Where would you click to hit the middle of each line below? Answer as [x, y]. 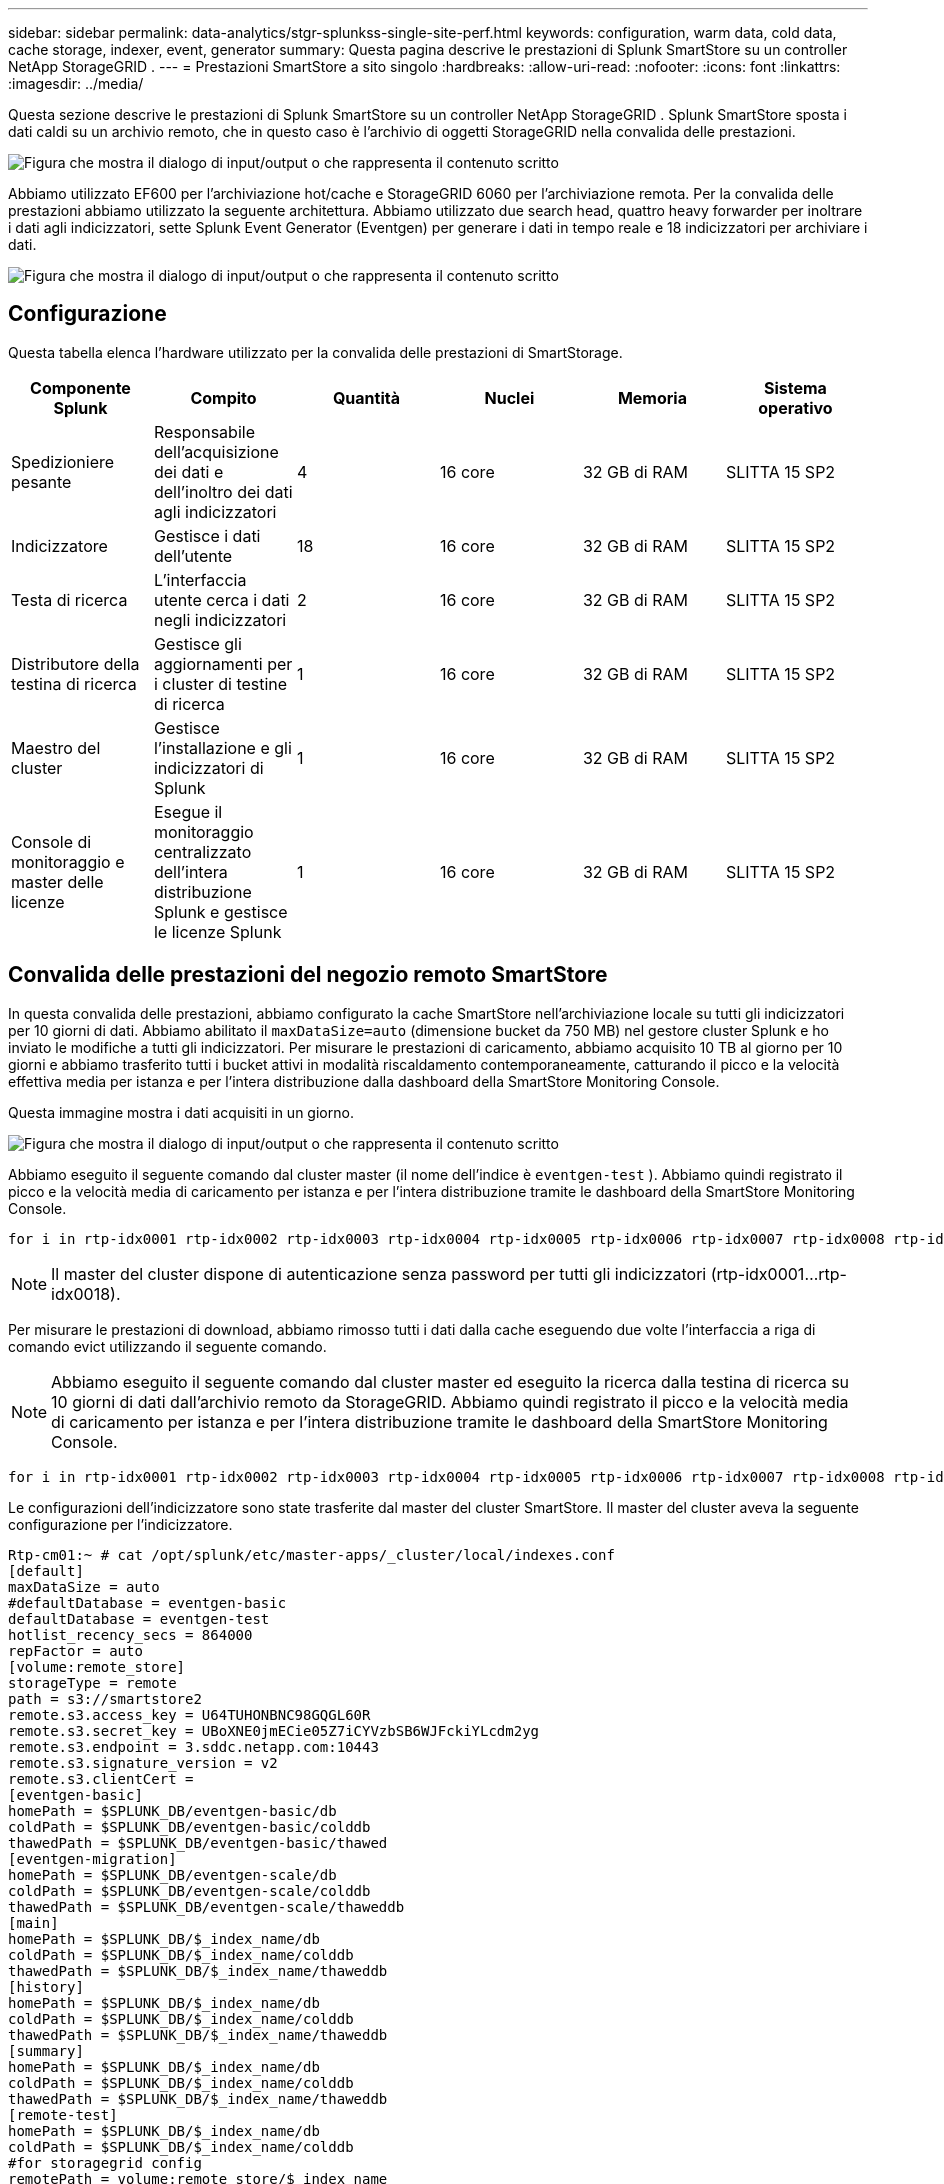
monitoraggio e [68, 861]
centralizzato [202, 851]
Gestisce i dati [207, 535]
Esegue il [188, 811]
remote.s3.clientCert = [101, 1778]
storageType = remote [92, 1682]
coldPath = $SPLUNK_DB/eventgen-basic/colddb [189, 1826]
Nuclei [509, 397]
